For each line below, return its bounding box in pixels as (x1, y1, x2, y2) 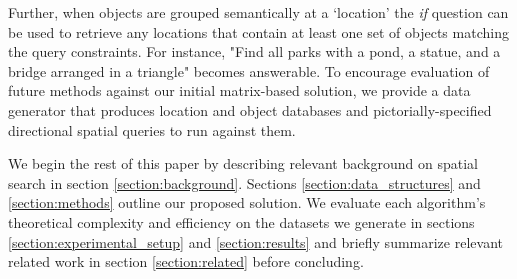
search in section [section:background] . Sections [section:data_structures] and (8, 172, 481, 193)
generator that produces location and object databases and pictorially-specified (8, 99, 492, 120)
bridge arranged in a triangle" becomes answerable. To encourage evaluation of (8, 60, 490, 81)
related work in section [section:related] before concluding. (8, 251, 364, 272)
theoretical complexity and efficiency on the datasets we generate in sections (8, 211, 475, 232)
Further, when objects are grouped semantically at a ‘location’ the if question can (8, 2, 509, 22)
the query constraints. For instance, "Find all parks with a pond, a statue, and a (8, 41, 501, 62)
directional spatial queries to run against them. (8, 119, 296, 140)
